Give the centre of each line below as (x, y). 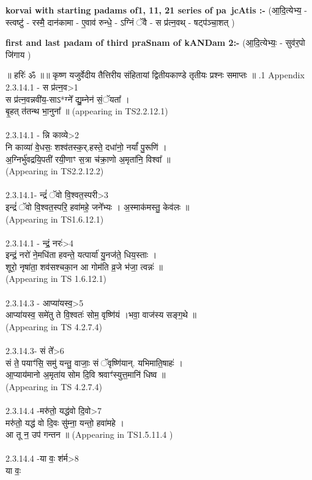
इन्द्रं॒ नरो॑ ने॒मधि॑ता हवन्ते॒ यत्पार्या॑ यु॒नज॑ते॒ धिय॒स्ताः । (81, 255)
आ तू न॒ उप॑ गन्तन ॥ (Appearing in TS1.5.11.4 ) (89, 434)
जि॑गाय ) (18, 54)
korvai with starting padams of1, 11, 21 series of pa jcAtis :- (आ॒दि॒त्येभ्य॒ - (156, 10)
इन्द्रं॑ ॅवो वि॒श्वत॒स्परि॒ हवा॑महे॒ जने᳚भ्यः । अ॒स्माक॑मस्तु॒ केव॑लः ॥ (98, 206)
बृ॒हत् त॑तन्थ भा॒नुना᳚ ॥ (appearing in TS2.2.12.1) (87, 111)
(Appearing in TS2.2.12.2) (55, 171)
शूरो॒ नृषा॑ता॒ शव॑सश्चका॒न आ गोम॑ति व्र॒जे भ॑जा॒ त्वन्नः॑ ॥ (84, 266)
